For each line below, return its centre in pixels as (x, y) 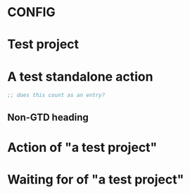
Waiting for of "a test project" (96, 179)
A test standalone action (80, 76)
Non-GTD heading (48, 117)
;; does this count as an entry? (56, 96)
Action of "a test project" (82, 147)
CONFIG (31, 12)
